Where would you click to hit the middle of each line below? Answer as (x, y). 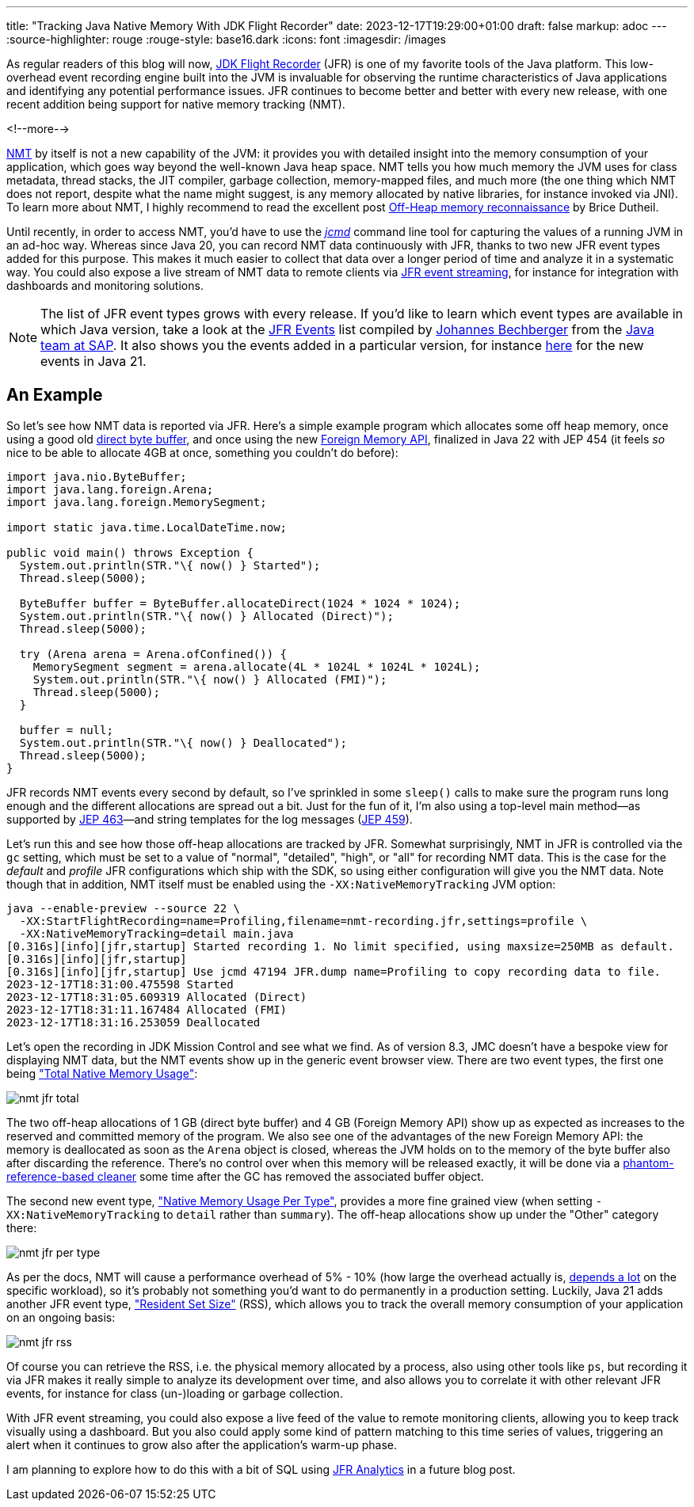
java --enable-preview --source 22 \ (124, 908)
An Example (55, 395)
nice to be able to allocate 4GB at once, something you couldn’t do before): (202, 452)
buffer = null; (66, 730)
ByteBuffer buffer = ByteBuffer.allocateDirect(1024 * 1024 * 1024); (240, 603)
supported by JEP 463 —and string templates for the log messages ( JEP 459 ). (210, 819)
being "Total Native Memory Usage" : (102, 1073)
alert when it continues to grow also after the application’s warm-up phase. (202, 1444)
